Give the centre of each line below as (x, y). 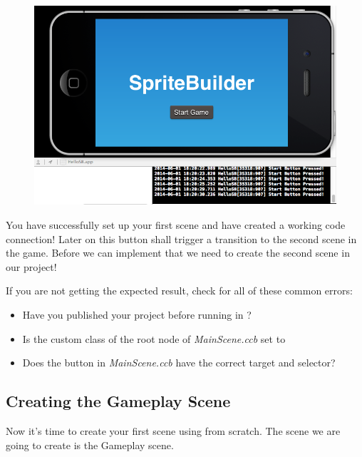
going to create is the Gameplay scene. (90, 445)
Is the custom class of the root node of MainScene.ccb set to (154, 338)
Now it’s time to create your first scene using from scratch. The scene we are (173, 431)
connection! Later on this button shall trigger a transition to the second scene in (181, 238)
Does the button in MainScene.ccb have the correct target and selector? (179, 363)
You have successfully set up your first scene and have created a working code (176, 225)
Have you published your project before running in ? (137, 315)
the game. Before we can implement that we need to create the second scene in (178, 253)
